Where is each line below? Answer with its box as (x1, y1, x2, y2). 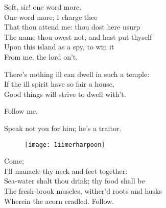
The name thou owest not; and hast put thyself (4, 31, 152, 42)
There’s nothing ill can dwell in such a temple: (4, 68, 150, 79)
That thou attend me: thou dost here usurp (4, 21, 140, 32)
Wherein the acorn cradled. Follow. (4, 195, 114, 206)
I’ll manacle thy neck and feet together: (4, 165, 128, 176)
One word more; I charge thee (4, 11, 98, 22)
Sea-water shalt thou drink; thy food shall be (4, 175, 145, 186)
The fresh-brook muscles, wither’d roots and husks (4, 185, 162, 196)
